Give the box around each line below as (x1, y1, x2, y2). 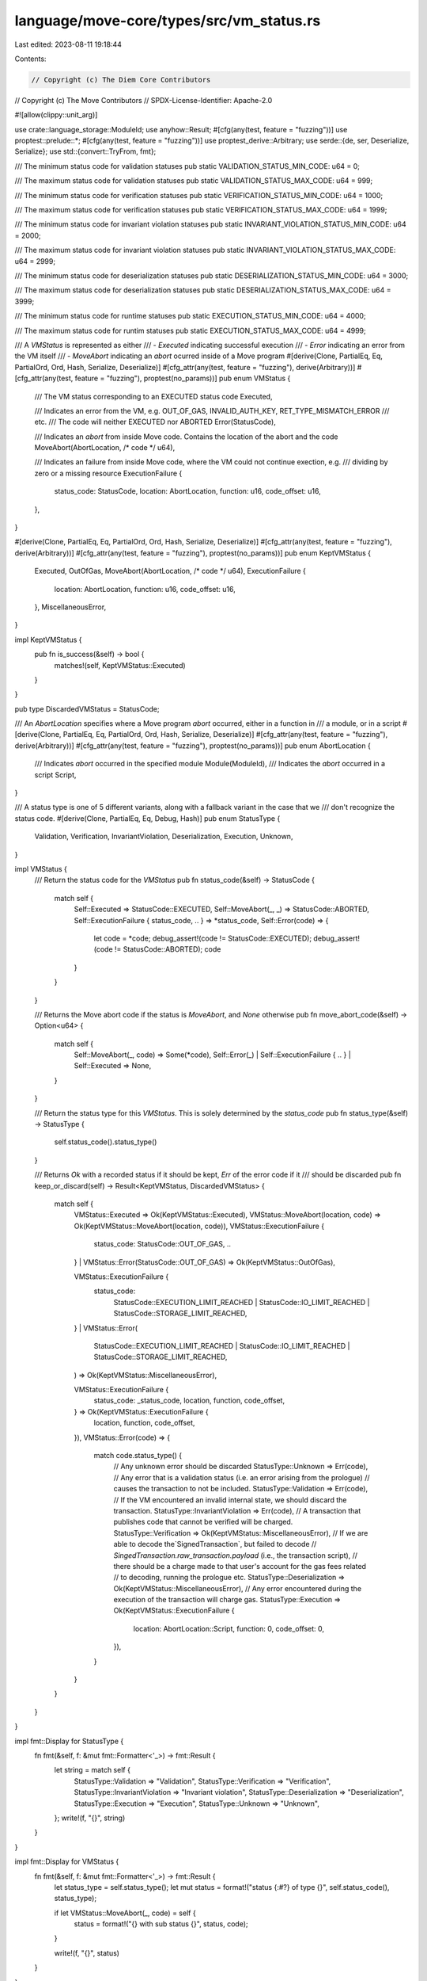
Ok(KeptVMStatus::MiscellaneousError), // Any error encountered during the (113, 1583, 362, 1593)
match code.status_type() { (93, 1451, 183, 1460)
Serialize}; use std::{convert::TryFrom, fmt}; (14, 147, 157, 156)
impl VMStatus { (14, 865, 67, 873)
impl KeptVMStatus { (14, 635, 82, 644)
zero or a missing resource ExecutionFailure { (34, 468, 183, 478)
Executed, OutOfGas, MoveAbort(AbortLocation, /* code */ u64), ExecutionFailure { (34, 567, 306, 576)
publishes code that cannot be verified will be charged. (113, 1517, 293, 1527)
